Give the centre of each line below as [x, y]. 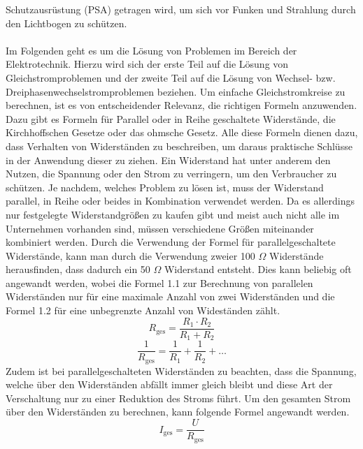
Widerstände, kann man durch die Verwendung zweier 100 [130, 255]
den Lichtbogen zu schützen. [66, 23]
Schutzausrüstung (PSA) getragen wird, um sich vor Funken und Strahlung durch [181, 9]
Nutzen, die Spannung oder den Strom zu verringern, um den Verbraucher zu [171, 174]
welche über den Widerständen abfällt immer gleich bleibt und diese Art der [169, 384]
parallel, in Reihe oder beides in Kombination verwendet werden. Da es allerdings [180, 201]
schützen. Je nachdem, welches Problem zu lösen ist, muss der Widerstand [165, 187]
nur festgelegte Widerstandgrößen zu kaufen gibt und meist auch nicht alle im [173, 214]
